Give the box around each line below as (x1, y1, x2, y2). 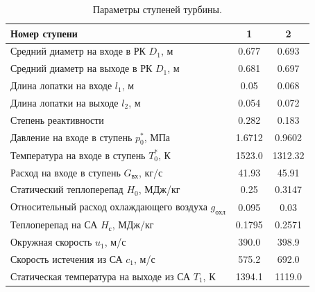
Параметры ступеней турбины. (92, 2, 222, 16)
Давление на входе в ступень (10, 129, 133, 144)
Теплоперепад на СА (10, 217, 98, 232)
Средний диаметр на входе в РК (10, 44, 146, 58)
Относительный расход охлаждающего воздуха (10, 199, 207, 214)
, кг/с (138, 165, 163, 179)
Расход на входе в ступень (10, 165, 121, 179)
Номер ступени (10, 26, 78, 40)
